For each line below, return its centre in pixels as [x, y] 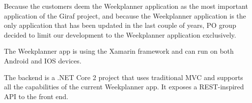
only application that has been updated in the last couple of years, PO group [120, 25]
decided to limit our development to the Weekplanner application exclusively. [120, 34]
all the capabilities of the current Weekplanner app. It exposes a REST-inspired [124, 87]
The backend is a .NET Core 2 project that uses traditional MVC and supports [124, 77]
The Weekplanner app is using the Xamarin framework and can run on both [119, 51]
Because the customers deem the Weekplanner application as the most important [126, 6]
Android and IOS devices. [43, 60]
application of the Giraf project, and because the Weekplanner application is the [125, 15]
